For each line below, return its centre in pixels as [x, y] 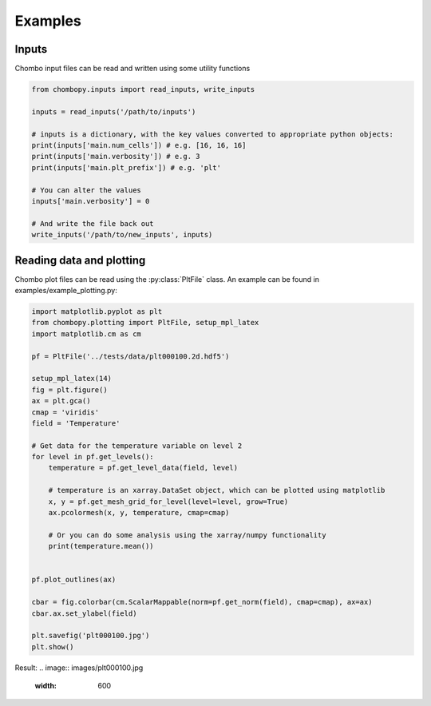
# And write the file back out [93, 223]
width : [46, 686]
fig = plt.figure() [69, 390]
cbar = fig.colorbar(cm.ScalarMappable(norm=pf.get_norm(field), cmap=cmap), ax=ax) [202, 602]
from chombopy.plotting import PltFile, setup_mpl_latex [145, 323]
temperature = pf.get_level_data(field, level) [143, 468]
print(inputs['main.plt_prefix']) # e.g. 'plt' [126, 167]
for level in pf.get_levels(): [93, 457]
